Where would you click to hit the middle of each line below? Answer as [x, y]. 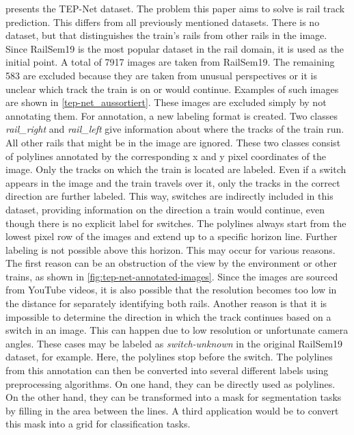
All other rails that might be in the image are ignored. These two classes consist [173, 142]
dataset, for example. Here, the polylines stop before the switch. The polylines [169, 357]
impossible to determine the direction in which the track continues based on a [168, 316]
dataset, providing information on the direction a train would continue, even [165, 209]
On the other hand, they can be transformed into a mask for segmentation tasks [174, 397]
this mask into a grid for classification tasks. [98, 424]
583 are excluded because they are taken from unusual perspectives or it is [161, 75]
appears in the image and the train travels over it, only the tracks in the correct [173, 182]
